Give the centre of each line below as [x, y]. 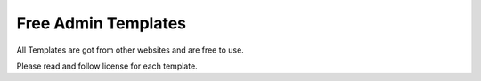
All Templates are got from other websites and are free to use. [130, 50]
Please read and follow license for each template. [107, 66]
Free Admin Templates [102, 23]
